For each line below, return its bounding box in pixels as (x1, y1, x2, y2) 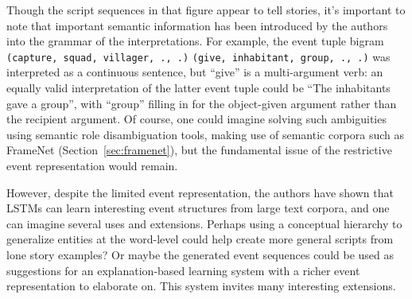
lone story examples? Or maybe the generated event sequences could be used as (6, 246, 395, 262)
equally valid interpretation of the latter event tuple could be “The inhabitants (6, 80, 391, 96)
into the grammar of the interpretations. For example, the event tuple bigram (6, 33, 384, 49)
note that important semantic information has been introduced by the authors (6, 17, 388, 33)
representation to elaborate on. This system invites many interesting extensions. (6, 278, 396, 294)
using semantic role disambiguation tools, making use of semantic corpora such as (6, 126, 405, 142)
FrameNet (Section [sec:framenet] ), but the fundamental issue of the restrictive (6, 142, 392, 158)
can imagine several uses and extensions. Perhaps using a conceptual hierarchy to (6, 215, 402, 231)
